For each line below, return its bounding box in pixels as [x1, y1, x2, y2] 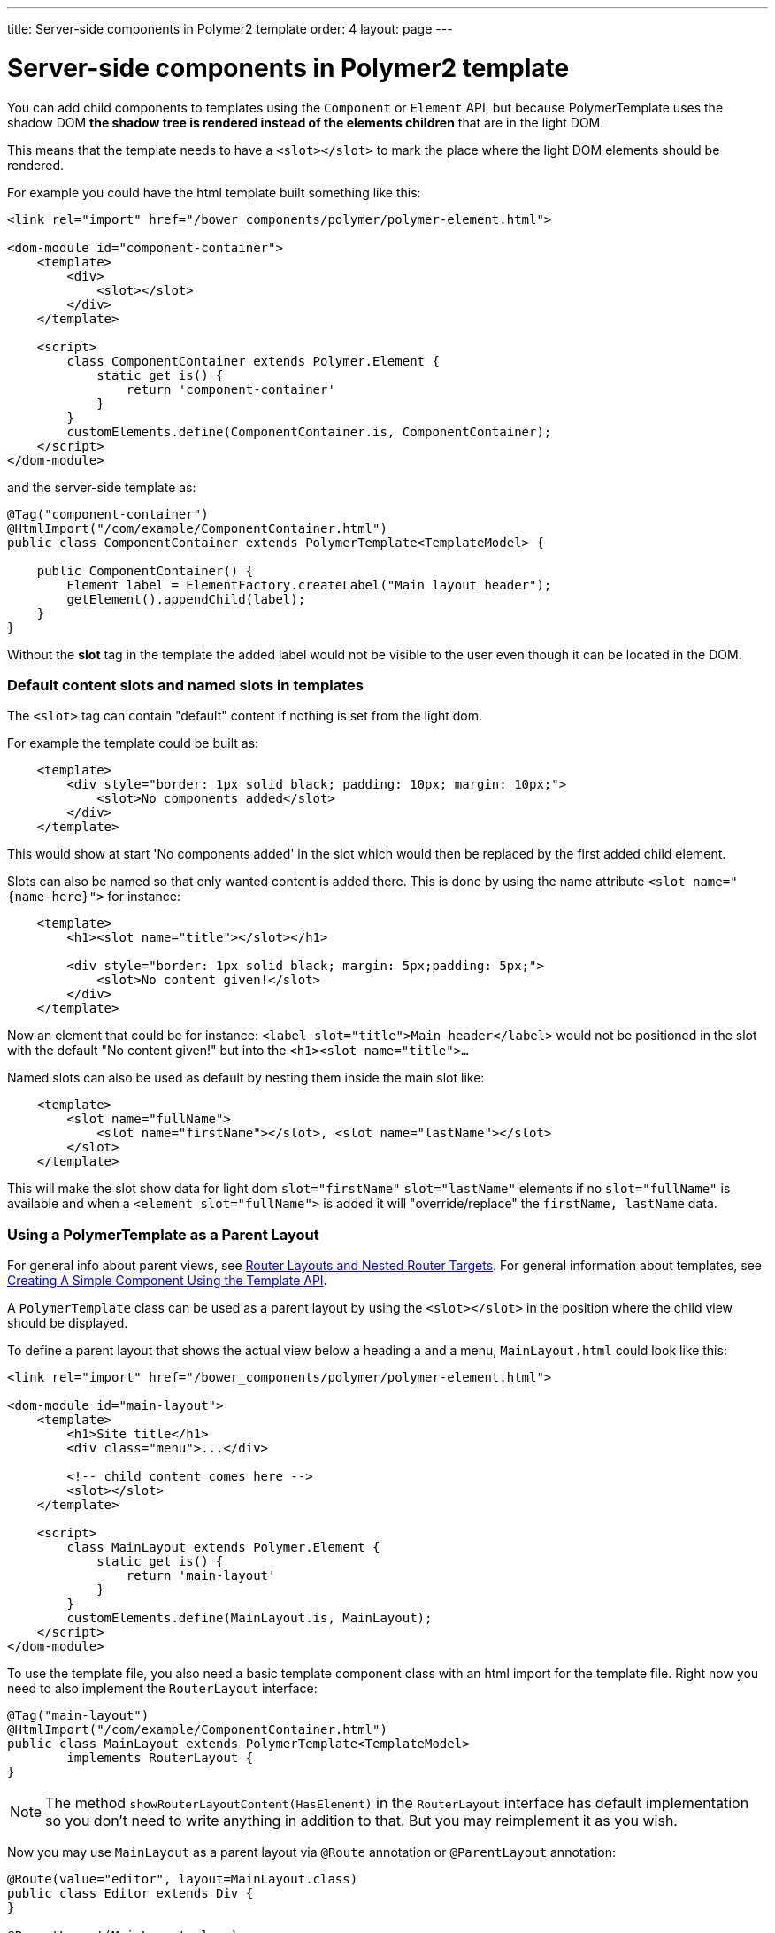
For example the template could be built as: [7, 735, 259, 751]
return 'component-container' [126, 381, 335, 397]
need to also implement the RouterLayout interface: [7, 1681, 318, 1696]
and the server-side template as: [7, 479, 196, 495]
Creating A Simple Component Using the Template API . [7, 1273, 327, 1288]
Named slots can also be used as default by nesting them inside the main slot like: [7, 1070, 485, 1086]
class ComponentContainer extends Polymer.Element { [66, 353, 440, 368]
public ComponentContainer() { [36, 563, 254, 578]
